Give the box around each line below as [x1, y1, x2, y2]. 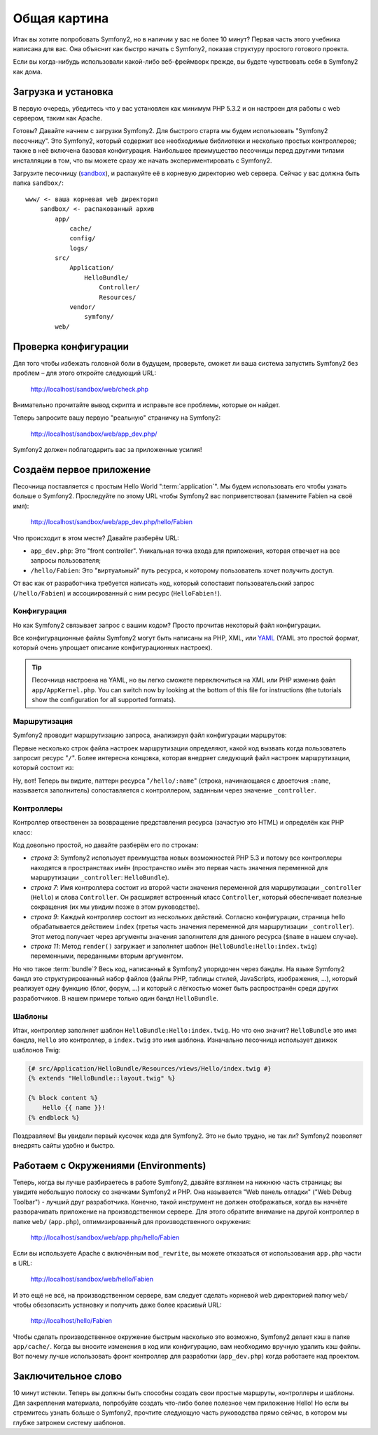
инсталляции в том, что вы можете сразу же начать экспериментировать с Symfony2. [13, 156, 272, 165]
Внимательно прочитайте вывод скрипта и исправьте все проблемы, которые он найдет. [13, 400, 281, 409]
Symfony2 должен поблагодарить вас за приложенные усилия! [13, 446, 202, 454]
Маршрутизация [13, 716, 73, 726]
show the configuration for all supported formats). [31, 695, 176, 703]
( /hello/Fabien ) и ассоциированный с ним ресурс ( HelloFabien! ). [13, 589, 222, 597]
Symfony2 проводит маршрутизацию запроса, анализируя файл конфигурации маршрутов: [13, 731, 287, 739]
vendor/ [69, 303, 96, 311]
